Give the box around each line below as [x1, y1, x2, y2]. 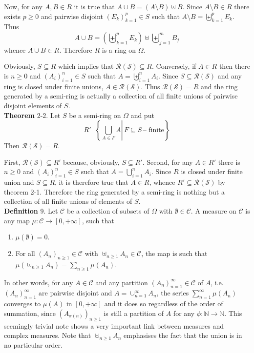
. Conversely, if [151, 61, 196, 71]
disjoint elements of [4, 100, 62, 110]
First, [4, 157, 21, 167]
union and [4, 177, 34, 187]
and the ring [200, 81, 238, 91]
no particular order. [4, 339, 63, 350]
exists [4, 11, 21, 21]
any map [4, 215, 30, 225]
